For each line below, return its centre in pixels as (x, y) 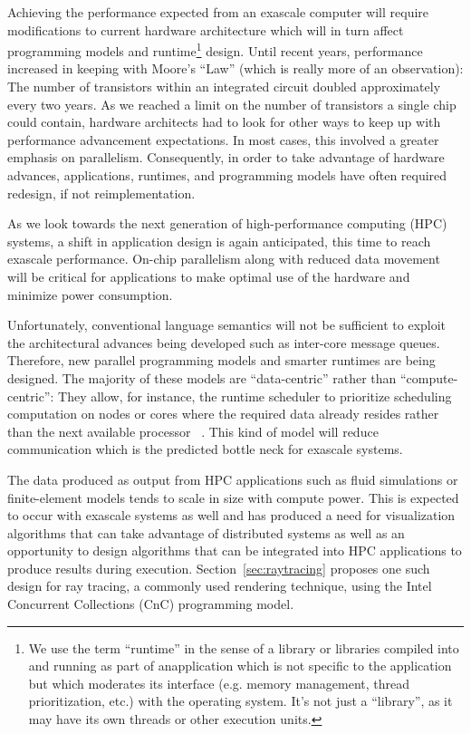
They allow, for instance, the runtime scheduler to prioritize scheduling (255, 396)
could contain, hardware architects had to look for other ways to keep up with (224, 122)
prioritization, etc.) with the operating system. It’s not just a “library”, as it (240, 701)
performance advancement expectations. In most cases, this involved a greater (223, 139)
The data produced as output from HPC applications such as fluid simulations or (233, 479)
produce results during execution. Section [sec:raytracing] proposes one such (219, 568)
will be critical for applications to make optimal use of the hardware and (209, 276)
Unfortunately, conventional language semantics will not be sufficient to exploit (227, 325)
